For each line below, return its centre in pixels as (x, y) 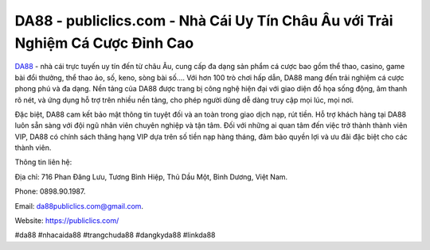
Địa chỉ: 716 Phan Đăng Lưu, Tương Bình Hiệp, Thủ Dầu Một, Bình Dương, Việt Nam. (151, 177)
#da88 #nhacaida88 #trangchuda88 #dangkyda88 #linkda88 (115, 235)
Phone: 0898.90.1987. (50, 191)
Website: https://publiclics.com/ (67, 221)
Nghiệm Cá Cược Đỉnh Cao (104, 43)
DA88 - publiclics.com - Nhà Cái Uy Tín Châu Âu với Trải (204, 21)
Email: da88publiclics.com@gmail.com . (79, 206)
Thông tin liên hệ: (43, 162)
